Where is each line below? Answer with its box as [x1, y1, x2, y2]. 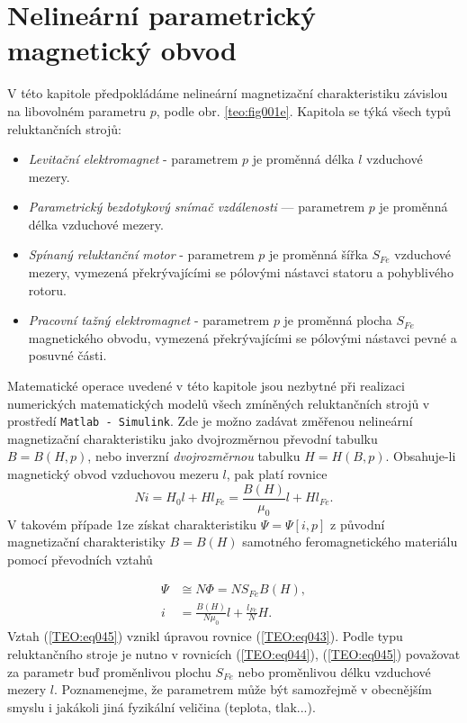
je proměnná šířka [268, 245, 368, 264]
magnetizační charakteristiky [7, 532, 166, 551]
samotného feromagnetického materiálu [242, 532, 458, 551]
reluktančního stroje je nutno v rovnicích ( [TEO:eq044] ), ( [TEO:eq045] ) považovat [7, 645, 461, 664]
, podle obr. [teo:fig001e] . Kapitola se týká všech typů [156, 101, 452, 120]
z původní [330, 514, 385, 533]
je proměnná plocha [283, 311, 392, 330]
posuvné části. [28, 346, 107, 365]
